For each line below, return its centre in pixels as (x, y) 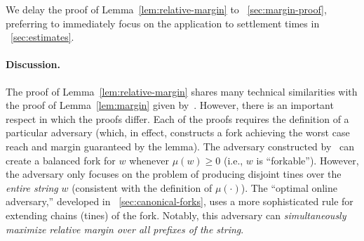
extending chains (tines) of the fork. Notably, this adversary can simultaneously (176, 215)
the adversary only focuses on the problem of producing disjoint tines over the (174, 174)
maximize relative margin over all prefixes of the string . (125, 229)
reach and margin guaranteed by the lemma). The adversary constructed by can (180, 146)
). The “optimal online (289, 187)
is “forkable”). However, (308, 160)
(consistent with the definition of (142, 187)
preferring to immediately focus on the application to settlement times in (163, 23)
